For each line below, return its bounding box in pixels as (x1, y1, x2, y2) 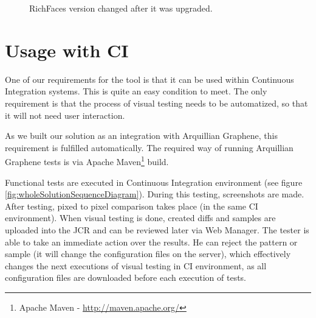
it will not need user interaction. (5, 108, 125, 121)
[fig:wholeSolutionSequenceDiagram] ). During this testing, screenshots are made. (5, 188, 304, 200)
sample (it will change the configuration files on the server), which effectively (5, 247, 291, 260)
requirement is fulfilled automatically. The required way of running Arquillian (5, 141, 294, 154)
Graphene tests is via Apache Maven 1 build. (5, 154, 169, 168)
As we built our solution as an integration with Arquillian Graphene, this (5, 129, 278, 142)
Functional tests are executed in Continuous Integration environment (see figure (5, 175, 303, 188)
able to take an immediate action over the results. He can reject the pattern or (5, 235, 298, 248)
